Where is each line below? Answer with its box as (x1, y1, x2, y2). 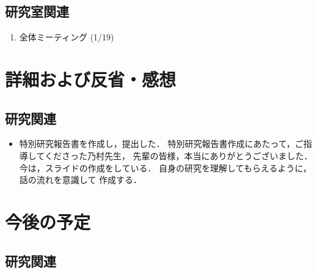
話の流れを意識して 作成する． (19, 173, 142, 186)
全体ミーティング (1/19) (19, 31, 114, 43)
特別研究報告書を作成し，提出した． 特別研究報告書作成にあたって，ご (19, 137, 304, 150)
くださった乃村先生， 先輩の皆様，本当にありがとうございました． (44, 149, 313, 162)
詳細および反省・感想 (5, 66, 177, 91)
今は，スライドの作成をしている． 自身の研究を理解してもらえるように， (19, 161, 312, 174)
